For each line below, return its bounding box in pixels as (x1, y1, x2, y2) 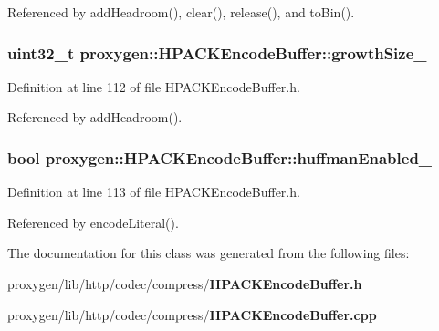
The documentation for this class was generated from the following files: (7, 243, 410, 263)
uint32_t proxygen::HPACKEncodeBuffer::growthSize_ (7, 41, 427, 64)
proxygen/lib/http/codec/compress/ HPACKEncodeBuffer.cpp (7, 305, 377, 324)
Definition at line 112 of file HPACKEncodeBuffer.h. (7, 77, 300, 96)
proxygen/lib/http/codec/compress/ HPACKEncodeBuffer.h (7, 274, 362, 293)
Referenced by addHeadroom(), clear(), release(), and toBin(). (7, 3, 355, 21)
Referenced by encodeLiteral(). (7, 212, 179, 232)
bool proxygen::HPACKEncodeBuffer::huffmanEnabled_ (7, 146, 433, 169)
